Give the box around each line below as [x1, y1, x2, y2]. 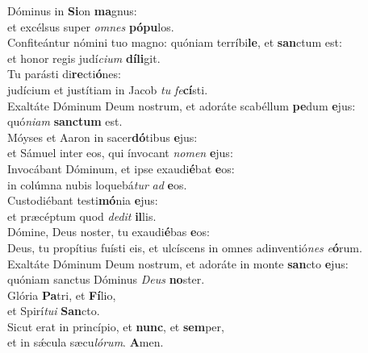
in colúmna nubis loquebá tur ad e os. [7, 176, 187, 193]
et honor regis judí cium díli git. [7, 49, 161, 66]
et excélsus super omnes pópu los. [7, 18, 174, 35]
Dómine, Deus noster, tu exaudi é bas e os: [7, 223, 210, 240]
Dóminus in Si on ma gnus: [7, 2, 137, 19]
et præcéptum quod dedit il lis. [7, 207, 157, 224]
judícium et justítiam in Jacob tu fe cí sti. [7, 81, 208, 98]
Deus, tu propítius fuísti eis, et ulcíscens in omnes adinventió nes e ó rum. [7, 239, 362, 255]
